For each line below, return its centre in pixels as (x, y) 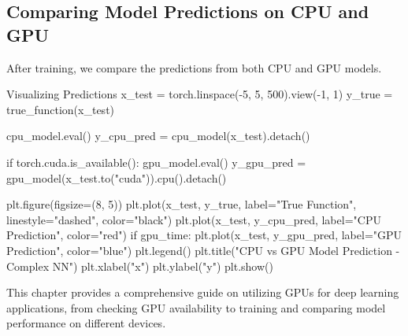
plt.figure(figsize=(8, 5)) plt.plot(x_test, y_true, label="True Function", (182, 204)
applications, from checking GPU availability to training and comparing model (196, 307)
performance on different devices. (86, 323)
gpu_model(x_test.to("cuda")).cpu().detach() (117, 177)
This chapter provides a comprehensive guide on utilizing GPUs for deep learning (203, 292)
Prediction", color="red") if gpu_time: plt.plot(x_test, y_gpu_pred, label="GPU (204, 235)
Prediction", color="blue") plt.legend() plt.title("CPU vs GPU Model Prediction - (203, 250)
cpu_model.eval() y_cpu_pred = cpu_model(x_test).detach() (158, 136)
